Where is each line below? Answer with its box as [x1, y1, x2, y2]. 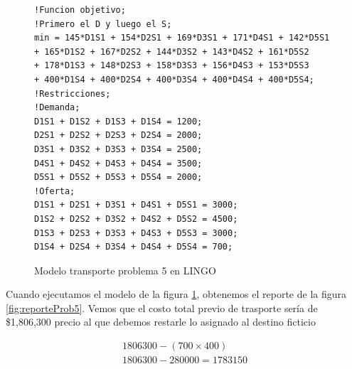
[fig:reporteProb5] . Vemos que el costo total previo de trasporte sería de [6, 300, 318, 315]
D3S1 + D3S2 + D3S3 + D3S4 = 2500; [34, 144, 203, 154]
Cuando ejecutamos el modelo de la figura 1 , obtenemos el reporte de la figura [6, 287, 347, 301]
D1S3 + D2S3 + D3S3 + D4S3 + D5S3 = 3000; [34, 228, 238, 238]
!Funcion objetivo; [34, 5, 126, 15]
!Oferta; [34, 186, 75, 196]
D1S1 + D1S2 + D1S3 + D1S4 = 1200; [34, 116, 203, 127]
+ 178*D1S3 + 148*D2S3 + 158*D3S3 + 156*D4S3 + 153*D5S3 [34, 60, 309, 71]
